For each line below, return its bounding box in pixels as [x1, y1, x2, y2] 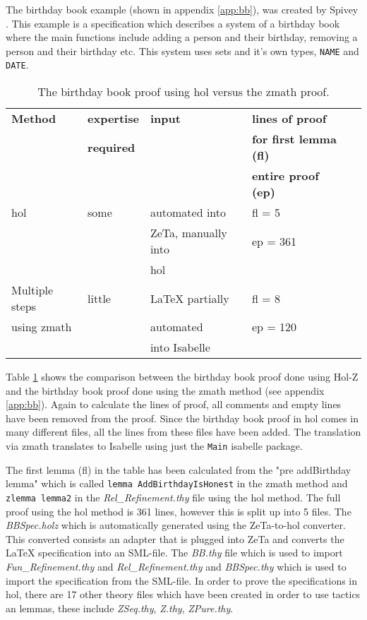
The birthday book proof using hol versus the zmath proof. [37, 83, 330, 100]
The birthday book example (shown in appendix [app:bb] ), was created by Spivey [6, 2, 359, 16]
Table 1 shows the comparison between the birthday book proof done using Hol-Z [6, 369, 359, 384]
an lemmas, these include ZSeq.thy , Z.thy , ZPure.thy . [6, 600, 234, 615]
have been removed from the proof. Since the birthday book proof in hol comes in [6, 410, 359, 425]
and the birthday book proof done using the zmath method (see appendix [6, 383, 325, 398]
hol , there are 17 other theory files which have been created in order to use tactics [6, 587, 361, 602]
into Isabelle [150, 339, 210, 356]
